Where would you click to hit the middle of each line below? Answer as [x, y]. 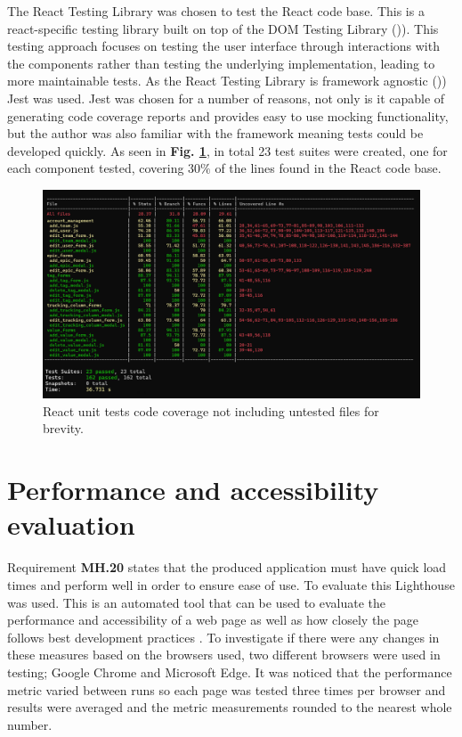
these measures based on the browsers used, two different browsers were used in [224, 655]
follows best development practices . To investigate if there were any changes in [223, 637]
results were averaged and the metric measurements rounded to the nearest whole [230, 707]
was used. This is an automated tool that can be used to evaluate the [197, 602]
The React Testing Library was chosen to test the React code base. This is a [216, 11]
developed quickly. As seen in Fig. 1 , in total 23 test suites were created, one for [227, 150]
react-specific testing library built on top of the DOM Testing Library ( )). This [223, 28]
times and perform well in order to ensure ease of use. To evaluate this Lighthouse [231, 584]
